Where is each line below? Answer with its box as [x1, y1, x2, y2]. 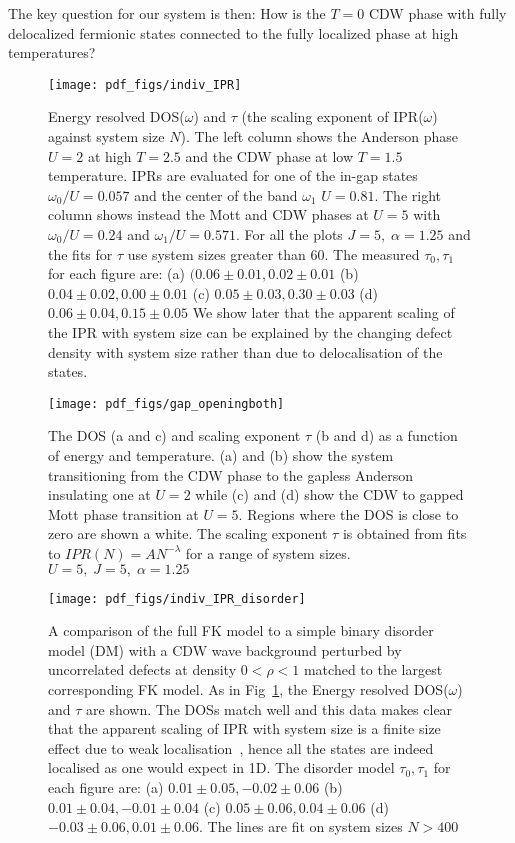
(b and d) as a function [315, 425, 458, 446]
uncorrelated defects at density [48, 659, 237, 680]
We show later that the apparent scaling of [192, 302, 455, 323]
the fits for [48, 243, 113, 264]
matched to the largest [303, 659, 443, 680]
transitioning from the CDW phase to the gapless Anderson [48, 464, 414, 485]
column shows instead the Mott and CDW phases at [48, 204, 369, 225]
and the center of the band [134, 184, 298, 205]
